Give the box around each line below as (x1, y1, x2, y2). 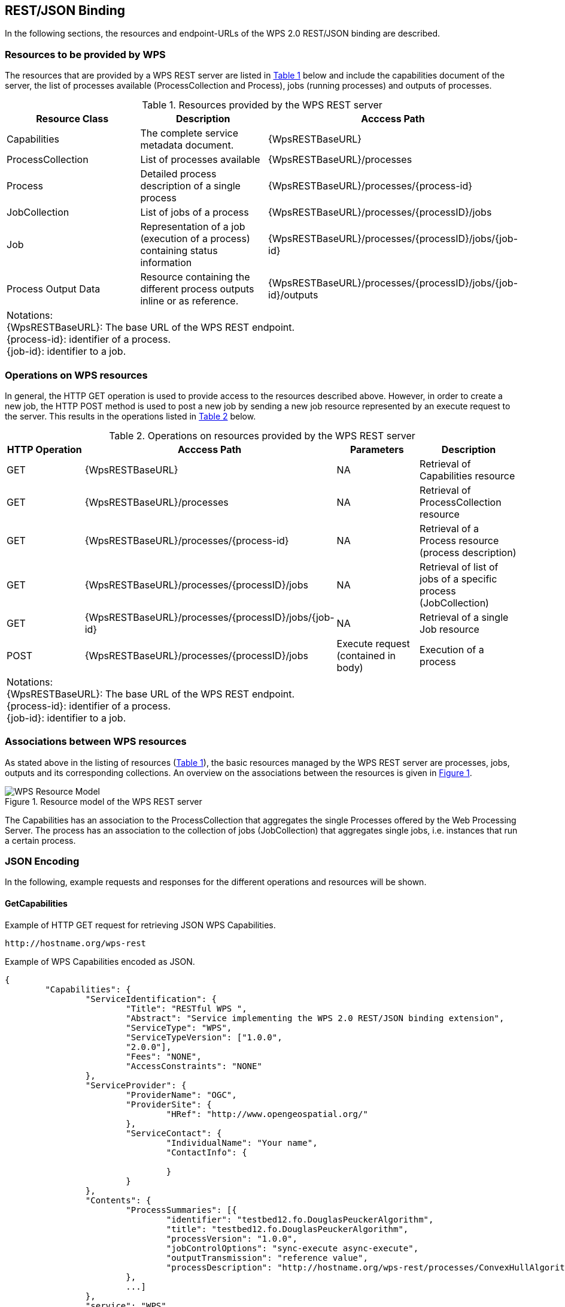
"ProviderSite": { (126, 1099, 212, 1109)
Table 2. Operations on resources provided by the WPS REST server (109, 429, 415, 442)
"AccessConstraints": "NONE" (126, 1061, 262, 1071)
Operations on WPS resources (5, 369, 148, 381)
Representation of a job (140, 221, 245, 233)
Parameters (350, 443, 404, 455)
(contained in (336, 649, 396, 662)
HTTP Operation (7, 443, 82, 455)
